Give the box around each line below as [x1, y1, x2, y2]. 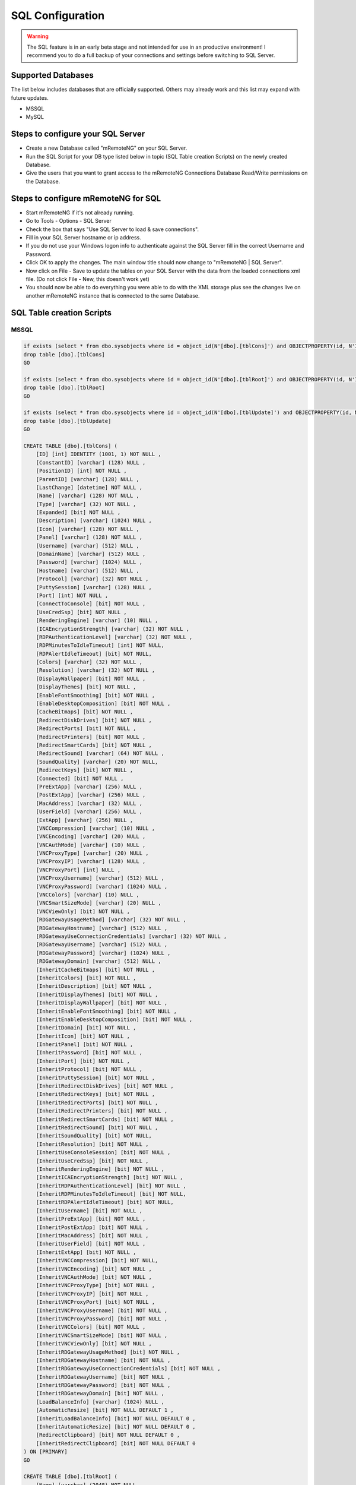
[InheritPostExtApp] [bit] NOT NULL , [36, 1224, 149, 1231]
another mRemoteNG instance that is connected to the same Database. [26, 292, 200, 299]
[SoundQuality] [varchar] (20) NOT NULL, [36, 758, 158, 765]
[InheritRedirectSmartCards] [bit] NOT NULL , [36, 1116, 174, 1123]
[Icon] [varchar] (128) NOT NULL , [36, 526, 139, 532]
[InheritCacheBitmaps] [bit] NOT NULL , [36, 966, 155, 973]
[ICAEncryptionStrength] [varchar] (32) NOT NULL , [36, 625, 190, 632]
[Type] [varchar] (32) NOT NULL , [36, 501, 136, 507]
